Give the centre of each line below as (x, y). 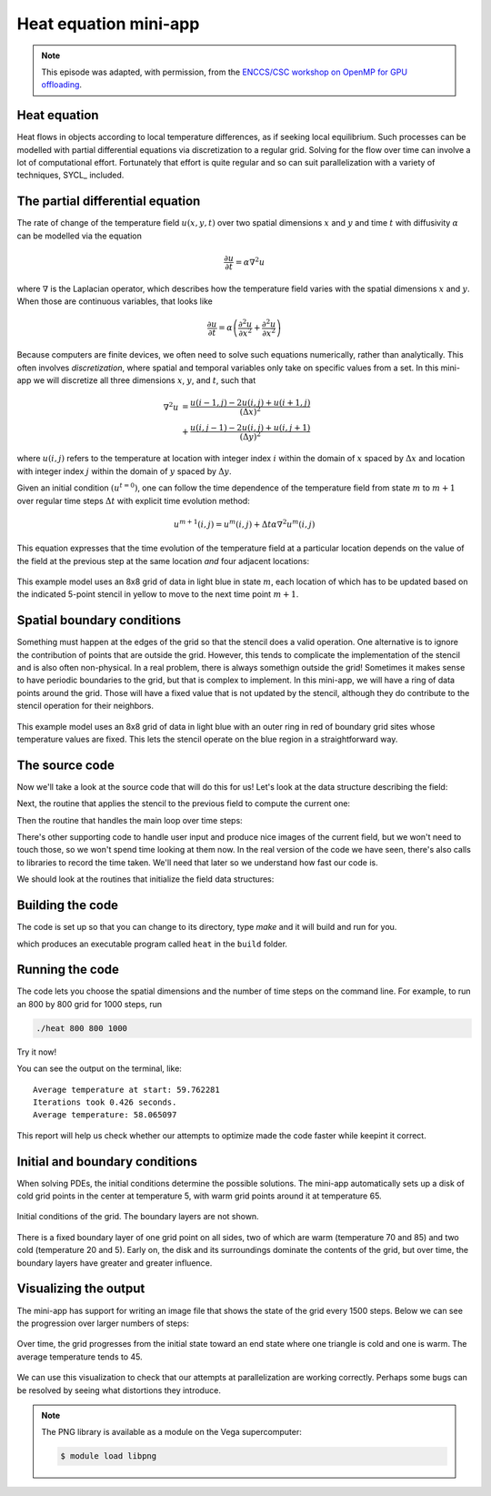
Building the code (67, 905)
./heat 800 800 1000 (81, 1028)
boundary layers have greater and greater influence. (115, 1263)
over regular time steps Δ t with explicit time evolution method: (133, 500)
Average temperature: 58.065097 (105, 1115)
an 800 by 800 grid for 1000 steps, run (90, 1004)
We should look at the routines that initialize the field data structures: (145, 879)
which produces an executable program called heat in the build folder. (152, 944)
